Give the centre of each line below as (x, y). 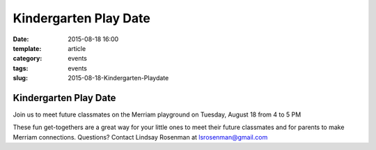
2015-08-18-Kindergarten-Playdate (118, 78)
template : (27, 48)
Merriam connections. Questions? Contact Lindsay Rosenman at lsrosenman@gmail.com (140, 137)
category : (28, 59)
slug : (20, 78)
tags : (21, 68)
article (77, 48)
